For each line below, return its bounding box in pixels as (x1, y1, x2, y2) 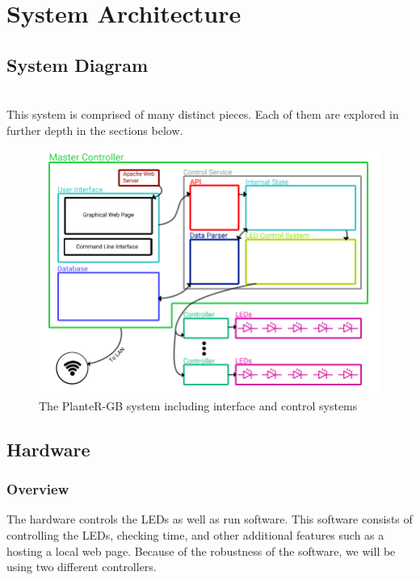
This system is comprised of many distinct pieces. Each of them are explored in (6, 106, 399, 123)
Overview (6, 479, 69, 499)
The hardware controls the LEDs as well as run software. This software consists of (6, 511, 413, 527)
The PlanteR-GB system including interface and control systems (39, 397, 358, 414)
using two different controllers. (6, 558, 157, 575)
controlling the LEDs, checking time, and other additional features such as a (6, 526, 384, 543)
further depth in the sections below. (6, 121, 183, 138)
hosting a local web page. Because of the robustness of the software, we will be (6, 542, 396, 559)
